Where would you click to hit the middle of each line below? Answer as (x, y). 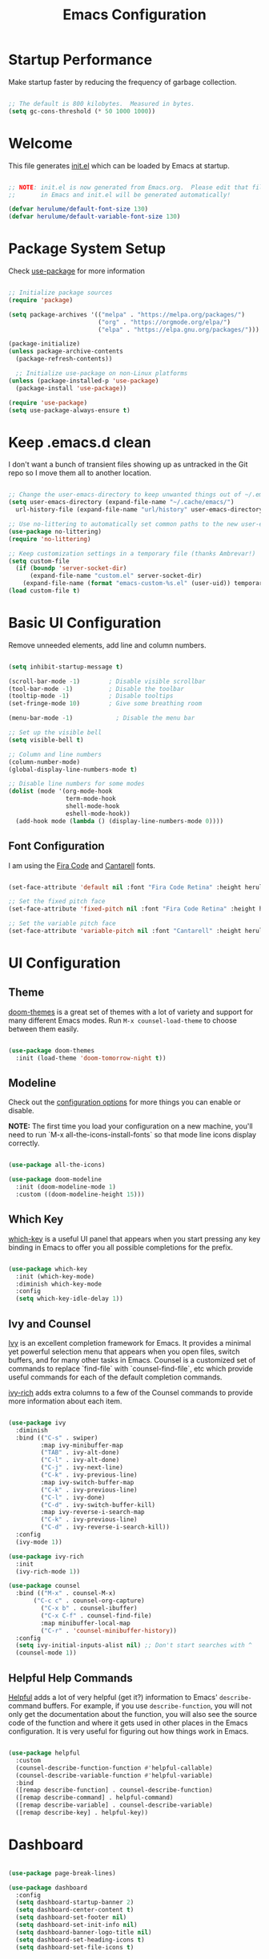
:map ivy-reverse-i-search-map (93, 1513)
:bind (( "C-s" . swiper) (57, 1438)
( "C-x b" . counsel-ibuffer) (89, 1609)
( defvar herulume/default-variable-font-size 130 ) (94, 217)
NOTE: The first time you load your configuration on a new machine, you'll (131, 1126)
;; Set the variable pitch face (62, 923)
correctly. (24, 1143)
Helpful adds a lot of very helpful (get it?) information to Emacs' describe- (130, 1697)
